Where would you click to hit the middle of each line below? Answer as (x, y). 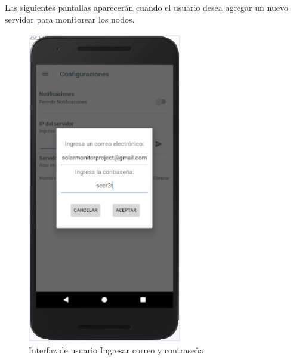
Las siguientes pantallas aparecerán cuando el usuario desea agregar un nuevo (146, 7)
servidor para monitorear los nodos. (70, 19)
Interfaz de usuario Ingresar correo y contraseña (116, 350)
